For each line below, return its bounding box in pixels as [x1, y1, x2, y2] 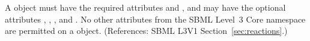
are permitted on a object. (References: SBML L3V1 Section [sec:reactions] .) [5, 24, 288, 37]
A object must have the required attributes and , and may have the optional [5, 1, 286, 13]
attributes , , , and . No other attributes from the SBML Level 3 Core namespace [5, 12, 306, 25]
